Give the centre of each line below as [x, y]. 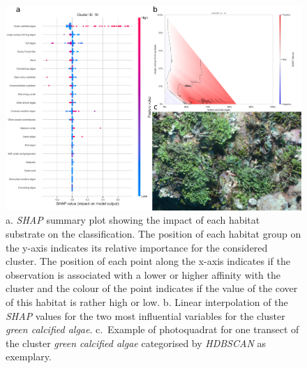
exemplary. [29, 356]
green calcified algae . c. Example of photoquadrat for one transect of [152, 329]
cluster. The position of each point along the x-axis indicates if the [148, 261]
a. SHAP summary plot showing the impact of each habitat [133, 220]
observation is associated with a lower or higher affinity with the [143, 274]
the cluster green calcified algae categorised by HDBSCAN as [136, 343]
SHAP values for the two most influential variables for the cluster [145, 315]
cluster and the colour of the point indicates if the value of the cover [152, 288]
